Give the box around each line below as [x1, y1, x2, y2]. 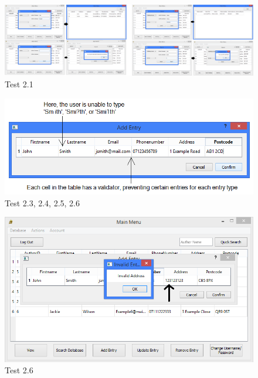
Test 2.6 [5, 364, 33, 376]
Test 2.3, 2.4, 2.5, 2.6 [5, 196, 80, 209]
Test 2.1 [5, 77, 33, 90]
